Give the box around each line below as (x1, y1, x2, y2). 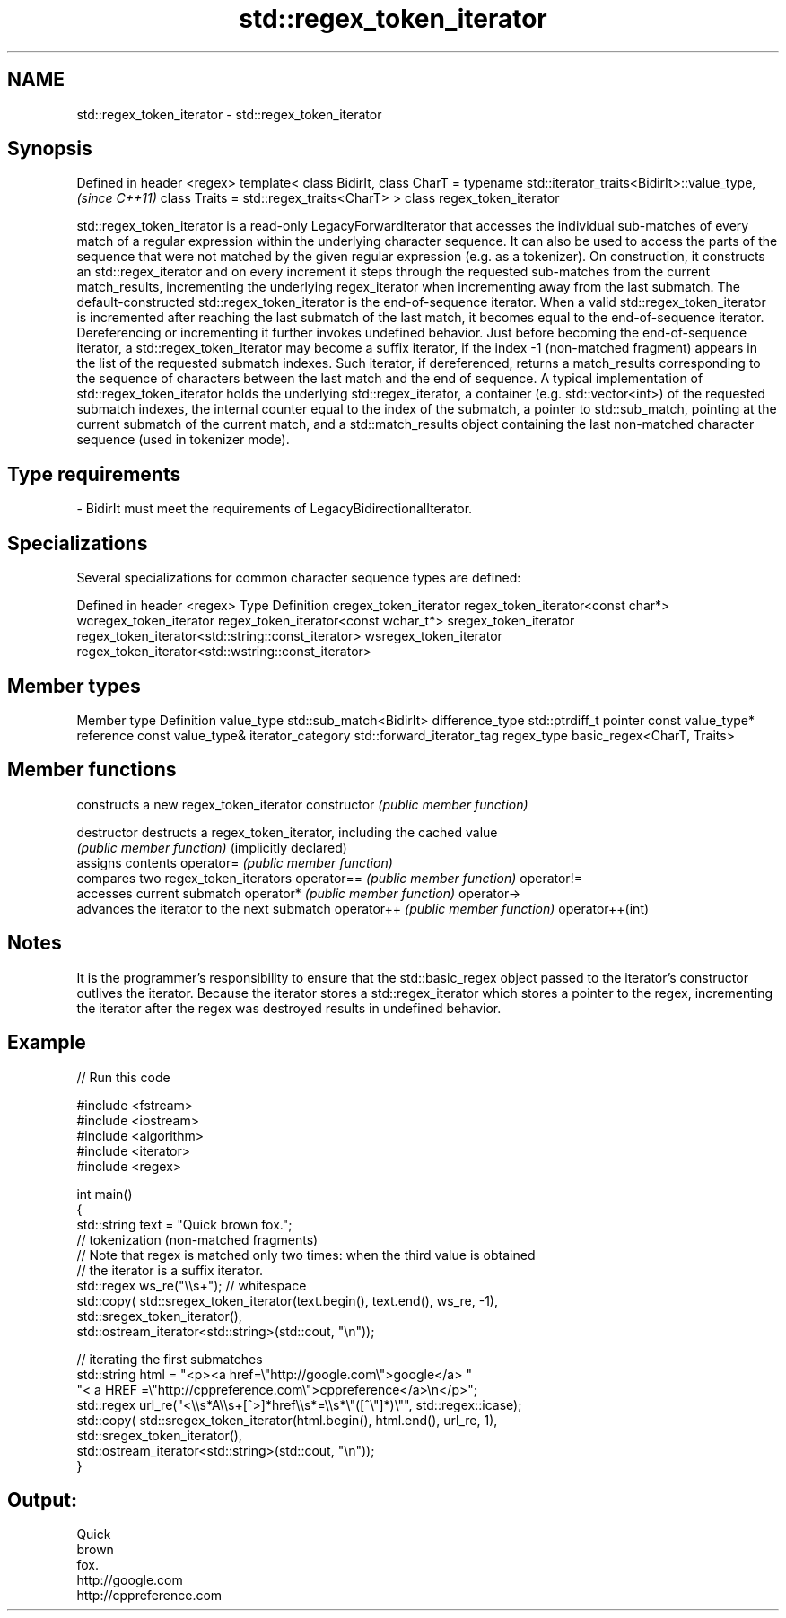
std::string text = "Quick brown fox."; (76, 1216, 293, 1232)
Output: (7, 1488, 77, 1511)
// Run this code (76, 1069, 170, 1085)
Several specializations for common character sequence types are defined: (76, 570, 521, 586)
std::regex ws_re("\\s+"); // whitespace (76, 1277, 307, 1293)
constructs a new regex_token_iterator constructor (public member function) (76, 796, 528, 812)
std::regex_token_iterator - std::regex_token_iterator (76, 106, 382, 122)
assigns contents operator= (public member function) (76, 854, 393, 870)
